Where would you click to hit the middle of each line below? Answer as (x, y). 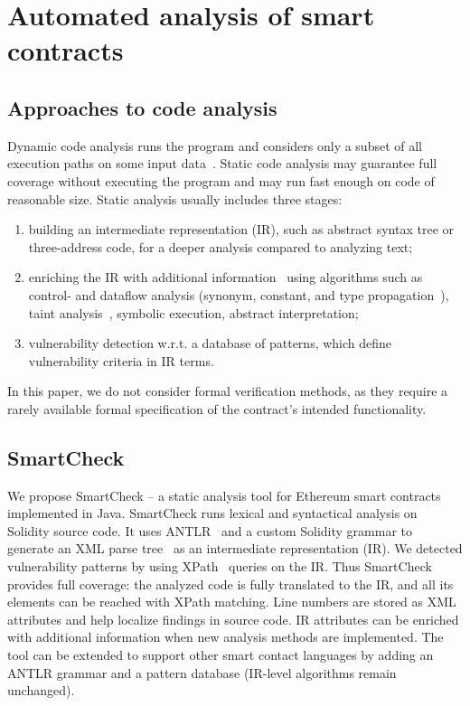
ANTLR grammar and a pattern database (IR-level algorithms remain (202, 672)
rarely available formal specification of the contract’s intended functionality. (217, 408)
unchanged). (41, 690)
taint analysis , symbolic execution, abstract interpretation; (193, 312)
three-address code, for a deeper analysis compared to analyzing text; (221, 246)
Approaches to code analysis (142, 107)
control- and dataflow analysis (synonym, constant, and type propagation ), (239, 294)
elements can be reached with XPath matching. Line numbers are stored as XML (232, 602)
